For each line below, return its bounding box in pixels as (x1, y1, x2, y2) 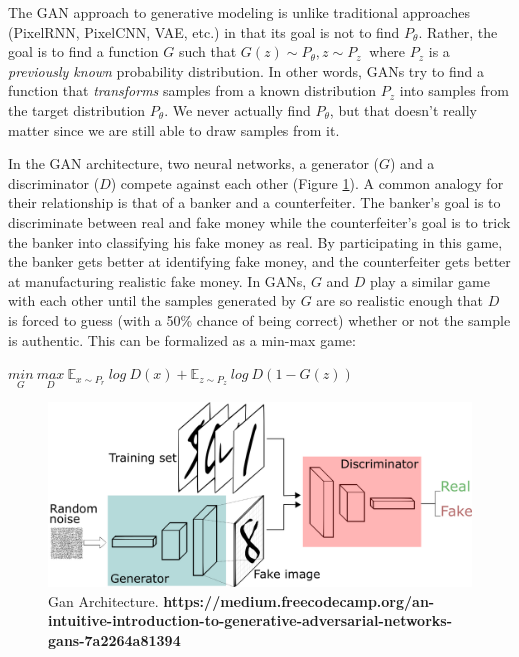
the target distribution (8, 99, 146, 120)
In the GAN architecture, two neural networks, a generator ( (8, 153, 379, 174)
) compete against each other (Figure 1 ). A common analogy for (110, 172, 504, 193)
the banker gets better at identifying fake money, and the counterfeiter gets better (8, 251, 511, 272)
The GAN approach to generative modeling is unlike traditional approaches (8, 2, 471, 22)
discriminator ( (8, 172, 100, 193)
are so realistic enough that (316, 290, 484, 311)
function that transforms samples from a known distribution (8, 80, 377, 101)
